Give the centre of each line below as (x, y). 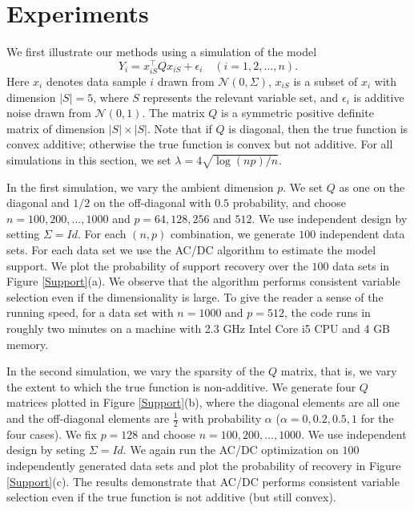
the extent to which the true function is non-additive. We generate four (181, 386)
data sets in (361, 265)
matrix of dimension (56, 128)
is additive (379, 97)
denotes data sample (96, 81)
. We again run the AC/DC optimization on (231, 450)
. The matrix (173, 113)
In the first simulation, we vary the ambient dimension (140, 187)
